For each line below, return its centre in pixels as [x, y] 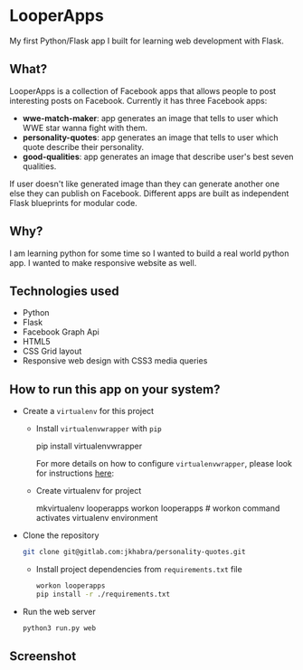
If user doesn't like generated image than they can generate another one [145, 184]
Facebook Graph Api [61, 332]
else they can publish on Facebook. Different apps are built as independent [149, 193]
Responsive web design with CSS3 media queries [115, 361]
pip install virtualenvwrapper [89, 446]
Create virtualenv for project [89, 491]
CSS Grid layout [52, 351]
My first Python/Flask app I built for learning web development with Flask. [147, 41]
